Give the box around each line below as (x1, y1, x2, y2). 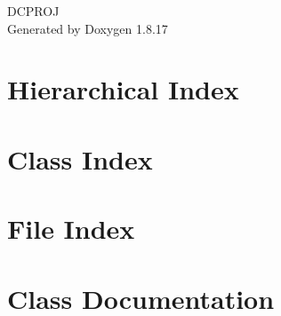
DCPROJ (7, 2, 60, 20)
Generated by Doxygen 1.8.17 (7, 19, 168, 37)
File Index (7, 210, 135, 247)
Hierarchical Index (7, 71, 239, 107)
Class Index (7, 140, 153, 177)
